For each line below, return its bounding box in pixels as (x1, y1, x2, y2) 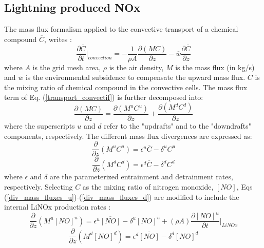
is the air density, (109, 61, 164, 72)
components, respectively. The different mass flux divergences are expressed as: (4, 130, 252, 141)
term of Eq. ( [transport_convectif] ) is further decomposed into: (4, 92, 203, 102)
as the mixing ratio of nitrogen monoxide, (82, 181, 214, 192)
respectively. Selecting (4, 181, 73, 192)
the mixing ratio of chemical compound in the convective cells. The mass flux (4, 81, 248, 92)
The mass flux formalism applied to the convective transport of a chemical (4, 24, 238, 34)
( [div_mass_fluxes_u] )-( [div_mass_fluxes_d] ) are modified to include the (4, 191, 239, 202)
